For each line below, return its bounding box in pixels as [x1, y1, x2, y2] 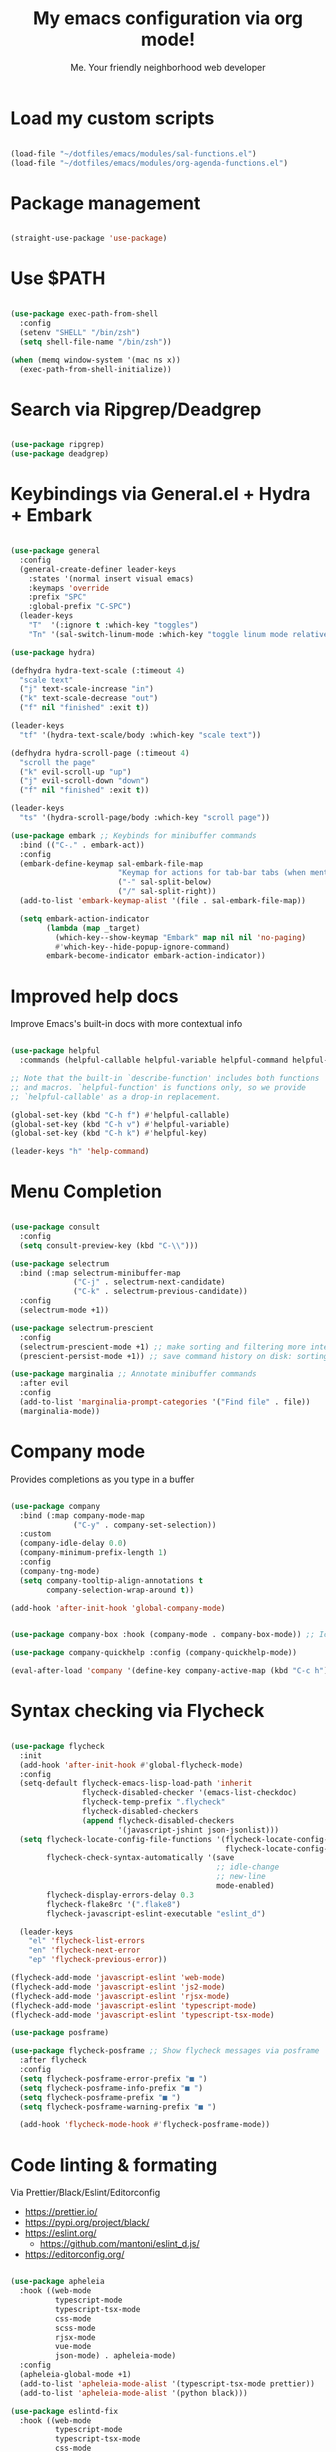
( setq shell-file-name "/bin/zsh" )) [19, 337, 172, 347]
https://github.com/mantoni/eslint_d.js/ [39, 2238, 200, 2250]
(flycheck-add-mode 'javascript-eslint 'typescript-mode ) [10, 2000, 257, 2011]
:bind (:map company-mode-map [19, 1510, 145, 1521]
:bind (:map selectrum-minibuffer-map [19, 1268, 182, 1278]
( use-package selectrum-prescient [10, 1323, 155, 1333]
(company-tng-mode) [19, 1566, 101, 1576]
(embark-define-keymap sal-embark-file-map [19, 858, 203, 869]
